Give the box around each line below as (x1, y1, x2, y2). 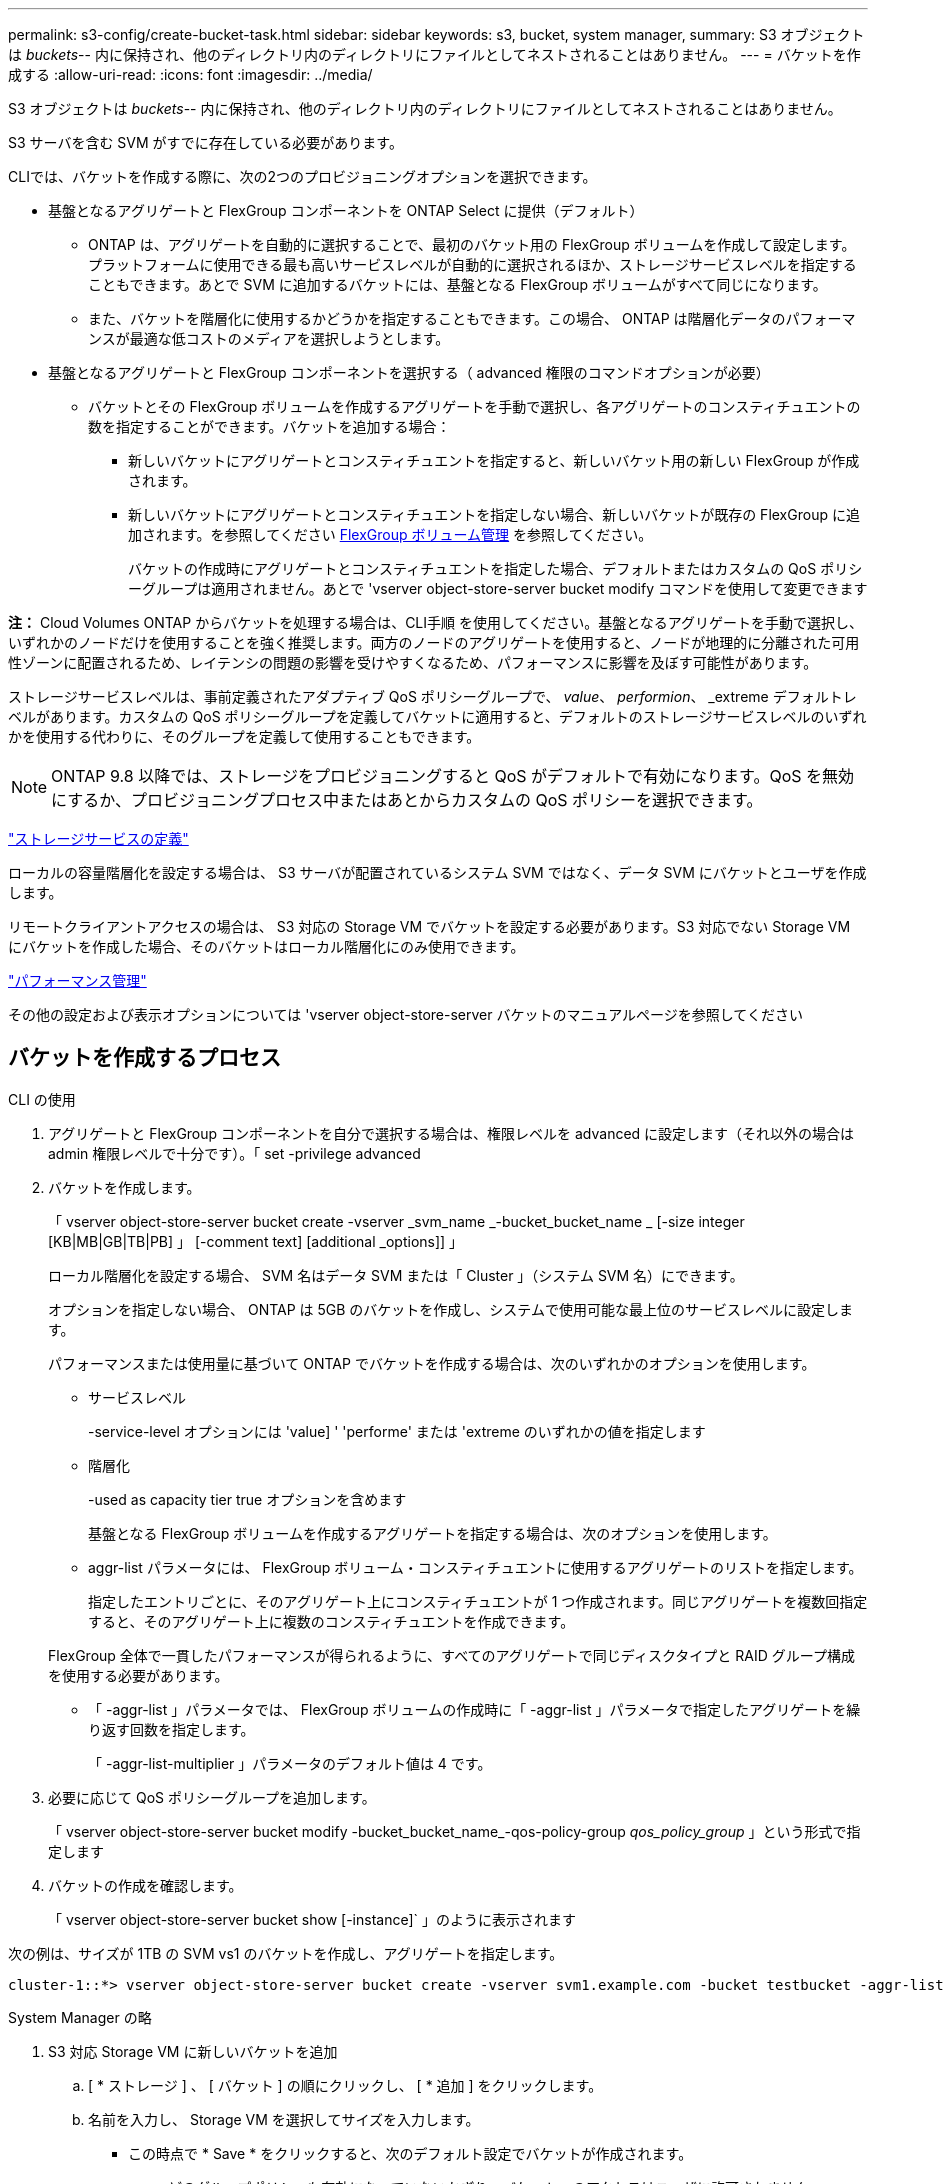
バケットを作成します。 (48, 1178, 201, 1196)
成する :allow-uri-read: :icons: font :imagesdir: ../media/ (8, 66, 373, 83)
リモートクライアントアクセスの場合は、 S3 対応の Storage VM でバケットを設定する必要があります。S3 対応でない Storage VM (8, 918, 851, 935)
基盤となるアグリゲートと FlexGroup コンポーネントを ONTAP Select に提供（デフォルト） (48, 202, 644, 219)
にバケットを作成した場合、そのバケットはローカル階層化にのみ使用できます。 (8, 938, 525, 955)
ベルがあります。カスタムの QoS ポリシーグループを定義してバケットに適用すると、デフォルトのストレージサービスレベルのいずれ (8, 708, 867, 725)
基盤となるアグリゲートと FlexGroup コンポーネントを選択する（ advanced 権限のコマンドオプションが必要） (48, 364, 770, 381)
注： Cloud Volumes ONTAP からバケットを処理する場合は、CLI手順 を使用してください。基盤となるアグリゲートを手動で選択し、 (8, 614, 864, 631)
